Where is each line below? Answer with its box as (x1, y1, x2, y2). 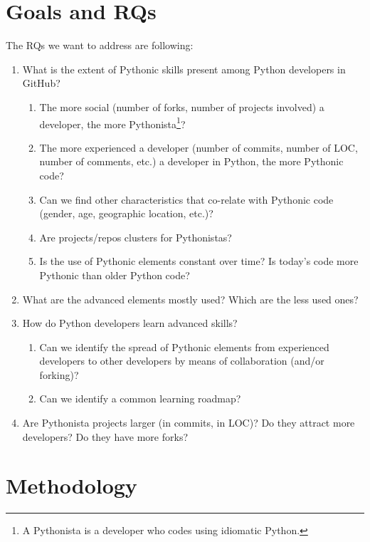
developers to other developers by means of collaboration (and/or (39, 353, 324, 368)
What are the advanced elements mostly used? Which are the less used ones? (22, 291, 359, 306)
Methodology (6, 471, 137, 500)
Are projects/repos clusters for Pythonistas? (39, 229, 232, 244)
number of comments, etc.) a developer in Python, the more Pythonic (39, 154, 344, 169)
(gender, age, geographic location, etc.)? (39, 206, 213, 221)
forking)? (39, 367, 79, 382)
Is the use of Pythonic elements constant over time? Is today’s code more (39, 254, 359, 269)
